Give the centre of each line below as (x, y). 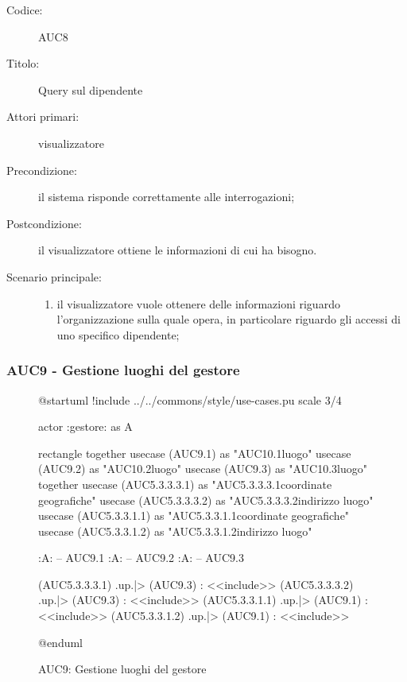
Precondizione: (42, 170)
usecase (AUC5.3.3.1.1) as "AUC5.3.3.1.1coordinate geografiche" (194, 515)
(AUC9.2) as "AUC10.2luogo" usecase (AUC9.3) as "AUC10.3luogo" (203, 469)
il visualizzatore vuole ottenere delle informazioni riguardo (198, 303)
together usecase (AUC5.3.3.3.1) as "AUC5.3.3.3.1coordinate (185, 484)
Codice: (25, 10)
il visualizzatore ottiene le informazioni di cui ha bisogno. (178, 250)
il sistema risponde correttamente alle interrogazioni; (167, 197)
